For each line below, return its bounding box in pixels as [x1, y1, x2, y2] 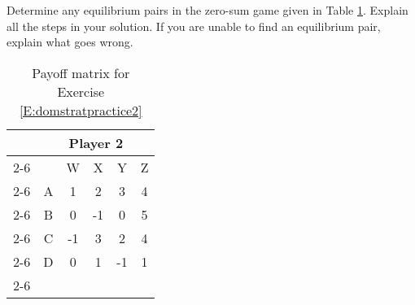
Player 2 [68, 133, 124, 152]
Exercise [57, 81, 105, 101]
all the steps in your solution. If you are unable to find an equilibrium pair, [7, 17, 381, 34]
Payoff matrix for [32, 63, 130, 82]
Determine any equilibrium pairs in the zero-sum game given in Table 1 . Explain [7, 2, 408, 18]
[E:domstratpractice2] [19, 100, 142, 120]
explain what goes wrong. [7, 33, 133, 50]
